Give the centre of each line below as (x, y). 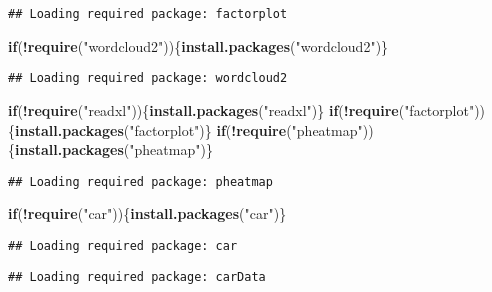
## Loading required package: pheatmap (140, 181)
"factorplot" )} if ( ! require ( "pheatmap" (246, 129)
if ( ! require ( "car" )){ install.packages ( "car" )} (147, 213)
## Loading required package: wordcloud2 (148, 78)
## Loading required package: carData (137, 276)
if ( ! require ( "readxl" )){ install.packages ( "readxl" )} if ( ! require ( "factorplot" (241, 109)
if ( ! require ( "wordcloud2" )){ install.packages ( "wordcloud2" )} (198, 45)
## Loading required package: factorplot (148, 14)
